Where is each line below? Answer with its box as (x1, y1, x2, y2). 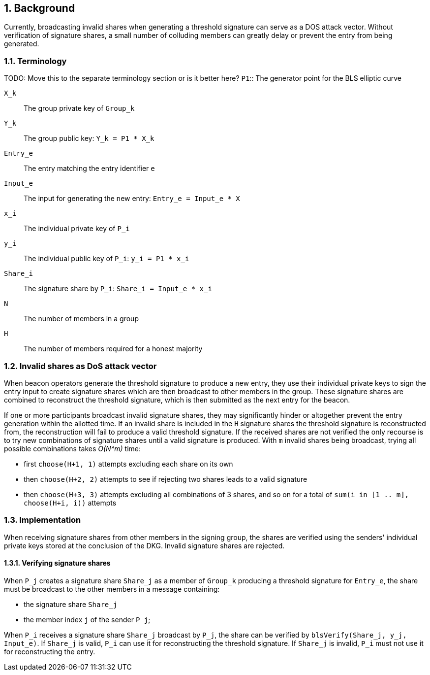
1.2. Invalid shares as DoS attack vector (4, 361, 157, 371)
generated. (4, 39, 39, 48)
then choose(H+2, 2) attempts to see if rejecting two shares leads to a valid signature (24, 474, 307, 483)
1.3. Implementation (4, 515, 81, 525)
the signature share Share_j (24, 600, 118, 608)
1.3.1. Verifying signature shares (4, 559, 111, 568)
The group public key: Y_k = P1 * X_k (24, 134, 154, 143)
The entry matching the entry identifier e (24, 164, 155, 173)
